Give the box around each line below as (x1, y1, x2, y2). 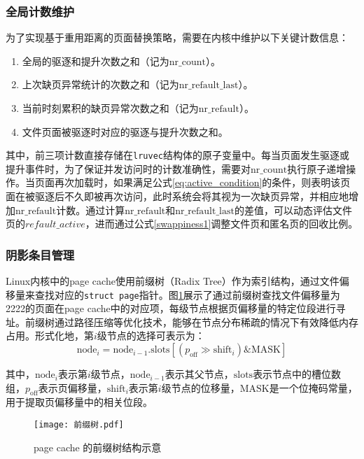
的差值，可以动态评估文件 (234, 202, 352, 217)
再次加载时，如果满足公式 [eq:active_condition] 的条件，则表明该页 (54, 175, 351, 190)
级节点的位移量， (161, 380, 240, 395)
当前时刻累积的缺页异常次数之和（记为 (22, 101, 199, 115)
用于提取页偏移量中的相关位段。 (6, 395, 153, 409)
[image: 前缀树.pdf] (34, 420, 124, 430)
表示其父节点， (164, 367, 234, 381)
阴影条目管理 (6, 246, 75, 263)
